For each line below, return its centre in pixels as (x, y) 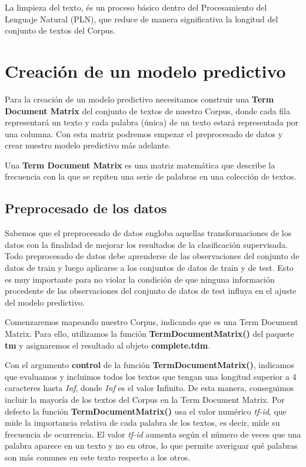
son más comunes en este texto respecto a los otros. (98, 457)
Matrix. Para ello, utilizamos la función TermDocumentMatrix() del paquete (149, 334)
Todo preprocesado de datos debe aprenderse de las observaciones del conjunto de (152, 256)
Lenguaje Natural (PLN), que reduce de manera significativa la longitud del (142, 19)
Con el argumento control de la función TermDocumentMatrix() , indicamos (149, 365)
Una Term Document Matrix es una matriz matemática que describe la (140, 165)
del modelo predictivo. (45, 302)
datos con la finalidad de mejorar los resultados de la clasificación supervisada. (146, 244)
